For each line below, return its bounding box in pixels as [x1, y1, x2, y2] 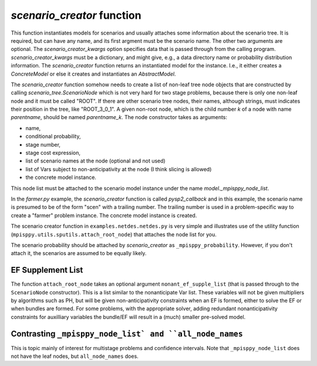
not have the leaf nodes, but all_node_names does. [11, 353, 139, 360]
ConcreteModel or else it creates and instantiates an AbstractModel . [11, 70, 176, 77]
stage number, [25, 141, 61, 148]
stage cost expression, [25, 150, 81, 157]
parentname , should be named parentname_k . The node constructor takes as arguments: [11, 114, 228, 121]
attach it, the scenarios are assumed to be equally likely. [11, 250, 147, 257]
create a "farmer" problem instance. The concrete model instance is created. [11, 212, 197, 219]
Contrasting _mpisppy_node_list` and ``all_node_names [11, 328, 243, 338]
